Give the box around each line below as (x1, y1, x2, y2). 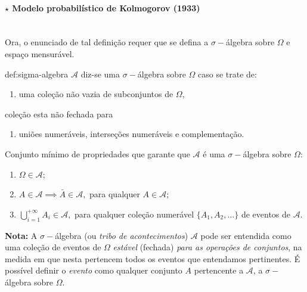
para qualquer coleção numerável (75, 207, 194, 220)
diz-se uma (80, 67, 120, 80)
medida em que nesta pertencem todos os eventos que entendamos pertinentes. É (5, 252, 300, 265)
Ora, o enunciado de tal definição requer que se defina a (5, 36, 209, 48)
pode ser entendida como (200, 229, 292, 241)
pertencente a (194, 264, 244, 277)
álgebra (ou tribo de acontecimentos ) (55, 229, 188, 241)
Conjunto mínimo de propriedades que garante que (5, 147, 190, 160)
